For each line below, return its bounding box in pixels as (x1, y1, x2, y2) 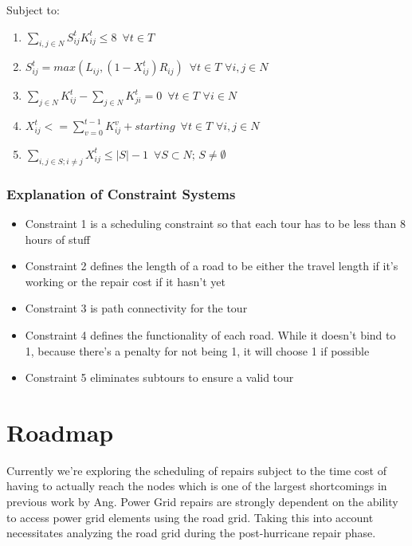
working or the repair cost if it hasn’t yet (25, 273, 226, 289)
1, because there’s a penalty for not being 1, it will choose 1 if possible (25, 342, 370, 359)
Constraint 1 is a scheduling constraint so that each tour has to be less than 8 (25, 215, 406, 231)
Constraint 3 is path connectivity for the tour (25, 300, 248, 316)
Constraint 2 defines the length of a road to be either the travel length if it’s (25, 257, 398, 274)
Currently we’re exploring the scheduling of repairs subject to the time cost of (6, 462, 386, 478)
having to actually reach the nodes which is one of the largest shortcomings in (6, 477, 387, 494)
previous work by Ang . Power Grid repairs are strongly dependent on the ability (6, 493, 398, 510)
